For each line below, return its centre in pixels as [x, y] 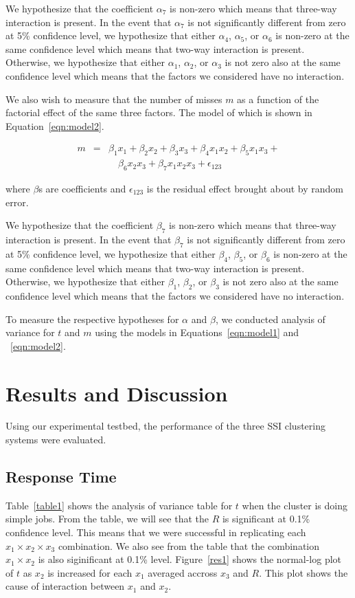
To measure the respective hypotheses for [92, 319]
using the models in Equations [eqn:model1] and [197, 332]
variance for [30, 332]
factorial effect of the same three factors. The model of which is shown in [159, 112]
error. [17, 202]
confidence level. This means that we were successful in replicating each [156, 532]
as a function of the [278, 99]
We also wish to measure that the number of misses [114, 99]
